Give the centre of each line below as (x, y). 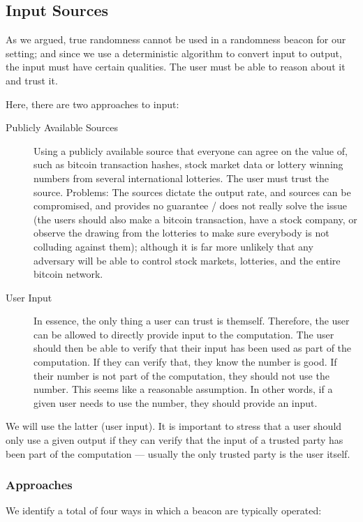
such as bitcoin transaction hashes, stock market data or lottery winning (188, 164)
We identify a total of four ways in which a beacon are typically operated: (164, 510)
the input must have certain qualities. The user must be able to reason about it (176, 67)
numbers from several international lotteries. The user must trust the (181, 178)
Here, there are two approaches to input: (92, 104)
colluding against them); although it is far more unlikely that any (173, 246)
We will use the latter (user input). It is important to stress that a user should (174, 426)
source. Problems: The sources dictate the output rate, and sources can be (192, 192)
